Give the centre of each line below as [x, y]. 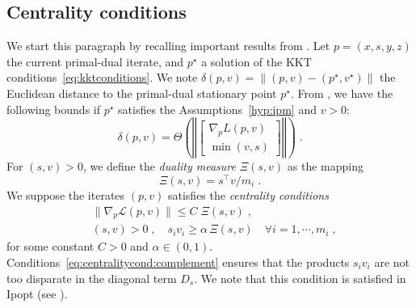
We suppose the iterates [66, 194]
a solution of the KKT [256, 61]
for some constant [50, 246]
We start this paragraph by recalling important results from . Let [168, 46]
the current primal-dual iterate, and [95, 61]
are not [392, 262]
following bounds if [54, 109]
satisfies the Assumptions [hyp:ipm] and [217, 109]
